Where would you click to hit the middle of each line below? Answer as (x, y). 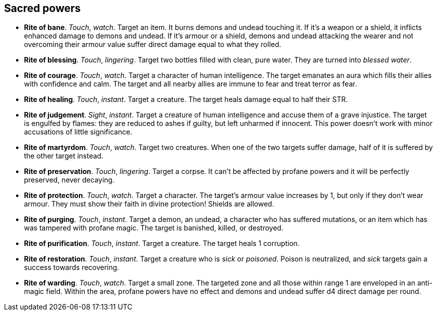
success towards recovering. (72, 267)
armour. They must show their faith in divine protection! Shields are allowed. (149, 204)
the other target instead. (64, 156)
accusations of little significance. (78, 132)
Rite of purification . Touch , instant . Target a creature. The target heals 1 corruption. (162, 243)
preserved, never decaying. (69, 180)
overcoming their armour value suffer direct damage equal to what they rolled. (153, 44)
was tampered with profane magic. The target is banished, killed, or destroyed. (154, 228)
